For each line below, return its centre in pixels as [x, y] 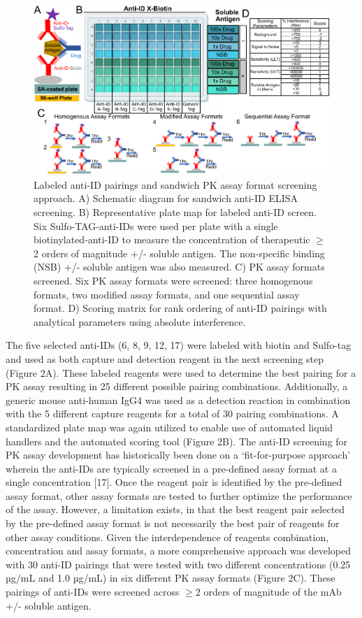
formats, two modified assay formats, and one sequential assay [167, 294]
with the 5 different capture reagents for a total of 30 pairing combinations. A [172, 414]
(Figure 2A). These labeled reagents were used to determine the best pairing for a [181, 372]
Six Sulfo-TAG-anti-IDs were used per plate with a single [156, 225]
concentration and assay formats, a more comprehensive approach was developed [179, 551]
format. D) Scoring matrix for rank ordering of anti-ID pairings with [180, 308]
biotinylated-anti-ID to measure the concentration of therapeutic [172, 239]
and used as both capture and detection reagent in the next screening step [165, 358]
